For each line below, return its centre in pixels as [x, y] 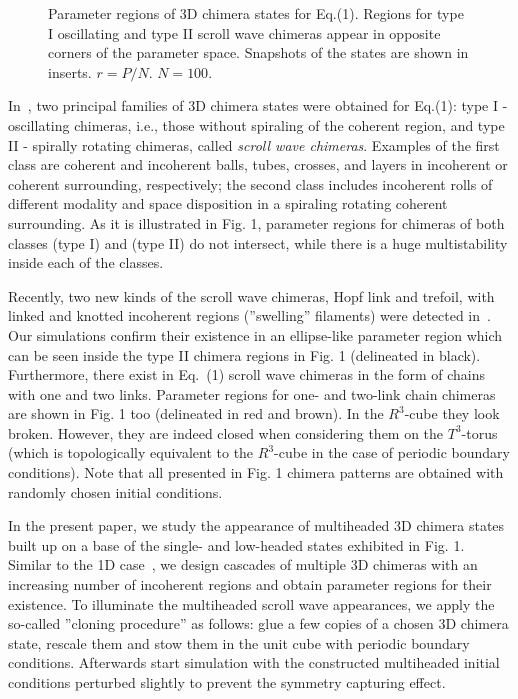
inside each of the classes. [86, 262]
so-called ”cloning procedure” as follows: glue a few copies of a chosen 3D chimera [258, 623]
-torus [479, 432]
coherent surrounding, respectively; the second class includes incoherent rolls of [250, 183]
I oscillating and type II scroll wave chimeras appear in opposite [244, 32]
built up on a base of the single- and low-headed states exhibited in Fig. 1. [236, 544]
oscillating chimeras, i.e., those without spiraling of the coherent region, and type [256, 124]
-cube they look [452, 413]
